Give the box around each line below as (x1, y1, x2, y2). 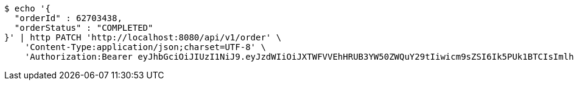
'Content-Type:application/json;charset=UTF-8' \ (24, 42, 266, 52)
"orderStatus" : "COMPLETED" (14, 23, 153, 33)
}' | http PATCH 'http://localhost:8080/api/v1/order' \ (4, 33, 282, 42)
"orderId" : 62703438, (14, 13, 122, 23)
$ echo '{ (4, 4, 51, 13)
